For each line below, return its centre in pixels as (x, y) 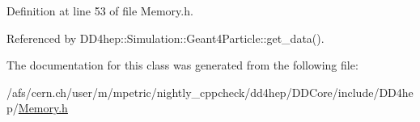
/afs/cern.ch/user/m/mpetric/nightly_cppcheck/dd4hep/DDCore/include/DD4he (210, 92)
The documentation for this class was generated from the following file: (182, 65)
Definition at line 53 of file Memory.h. (100, 11)
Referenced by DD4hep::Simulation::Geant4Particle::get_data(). (165, 38)
